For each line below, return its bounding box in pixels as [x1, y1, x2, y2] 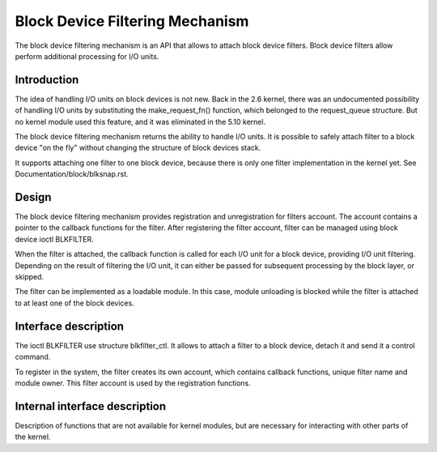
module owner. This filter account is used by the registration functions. [15, 377, 251, 388]
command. [15, 352, 51, 362]
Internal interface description [15, 399, 167, 413]
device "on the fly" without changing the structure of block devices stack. [15, 143, 261, 153]
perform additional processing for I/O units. [15, 51, 159, 61]
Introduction [15, 73, 79, 87]
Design [15, 190, 52, 204]
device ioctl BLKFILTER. [15, 234, 95, 244]
